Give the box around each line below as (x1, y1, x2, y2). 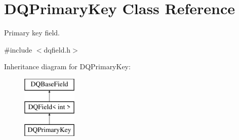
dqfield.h (44, 44, 71, 55)
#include (4, 44, 32, 55)
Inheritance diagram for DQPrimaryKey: (4, 61, 131, 72)
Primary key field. (4, 27, 60, 38)
